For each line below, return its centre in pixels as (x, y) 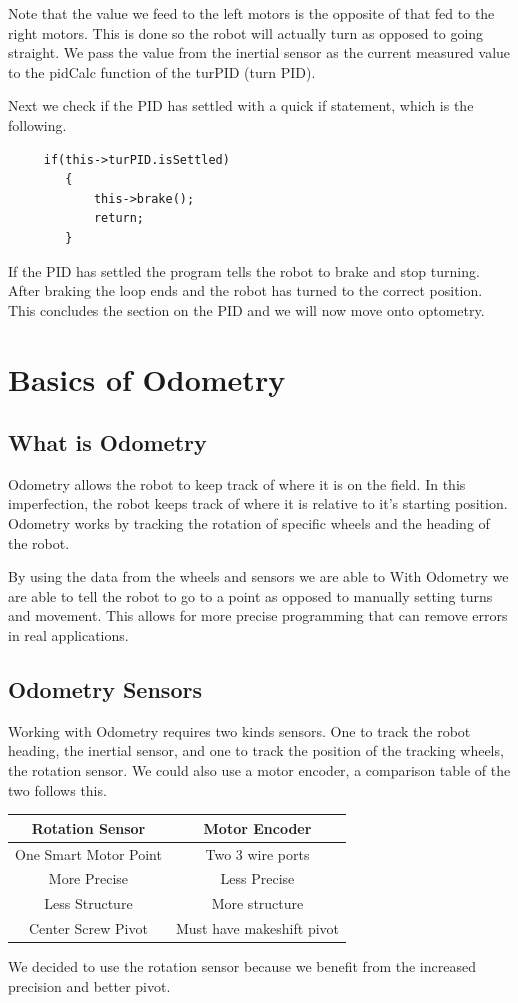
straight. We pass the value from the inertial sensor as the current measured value (259, 52)
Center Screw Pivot (88, 928)
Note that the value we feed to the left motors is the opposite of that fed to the (251, 13)
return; (119, 218)
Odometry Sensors (105, 689)
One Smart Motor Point (88, 853)
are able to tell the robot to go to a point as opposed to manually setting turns (250, 595)
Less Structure (88, 903)
